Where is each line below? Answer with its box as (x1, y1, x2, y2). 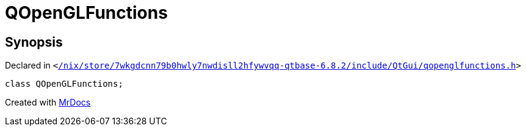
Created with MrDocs (5, 97, 91, 108)
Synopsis (5, 34, 63, 50)
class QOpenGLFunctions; (5, 79, 123, 89)
